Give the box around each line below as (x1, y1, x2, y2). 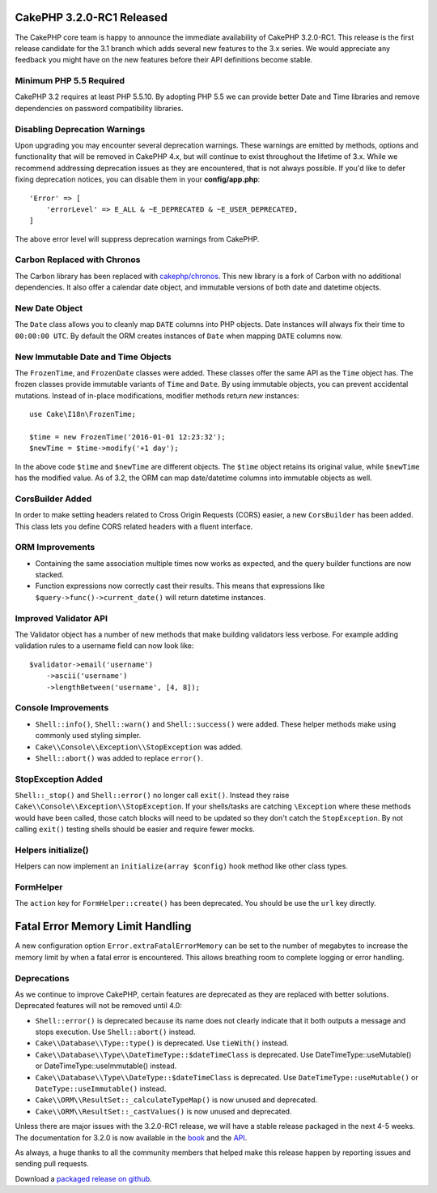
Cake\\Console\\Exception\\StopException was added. (35, 742, 243, 752)
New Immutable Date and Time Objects (15, 351, 172, 363)
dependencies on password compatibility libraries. (15, 103, 184, 113)
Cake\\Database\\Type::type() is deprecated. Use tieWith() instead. (35, 1038, 289, 1048)
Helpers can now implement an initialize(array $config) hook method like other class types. (15, 861, 348, 871)
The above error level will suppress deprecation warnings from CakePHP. (15, 234, 260, 243)
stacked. (35, 570, 65, 580)
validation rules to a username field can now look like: (15, 641, 194, 650)
